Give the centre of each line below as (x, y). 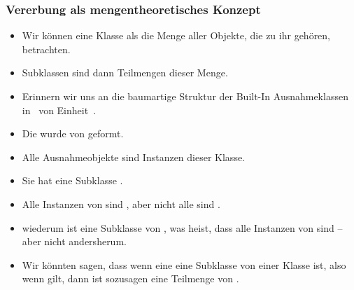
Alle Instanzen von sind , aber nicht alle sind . (121, 203)
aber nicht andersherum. (74, 241)
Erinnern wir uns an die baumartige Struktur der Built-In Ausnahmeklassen (185, 96)
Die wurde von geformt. (73, 133)
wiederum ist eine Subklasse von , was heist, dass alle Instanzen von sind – (182, 227)
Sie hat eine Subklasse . (72, 180)
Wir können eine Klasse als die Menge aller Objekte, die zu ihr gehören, (176, 35)
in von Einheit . (59, 110)
